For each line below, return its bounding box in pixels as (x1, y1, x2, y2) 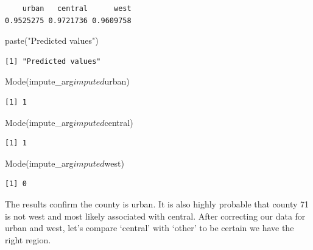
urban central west (22, 4, 132, 13)
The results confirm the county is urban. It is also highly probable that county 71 (5, 197, 309, 210)
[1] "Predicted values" (5, 57, 101, 66)
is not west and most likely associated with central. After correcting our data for (5, 209, 306, 222)
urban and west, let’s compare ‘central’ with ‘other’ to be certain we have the (5, 221, 294, 234)
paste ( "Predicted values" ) (5, 34, 99, 47)
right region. (5, 233, 51, 246)
